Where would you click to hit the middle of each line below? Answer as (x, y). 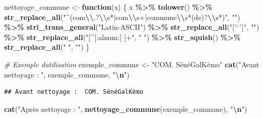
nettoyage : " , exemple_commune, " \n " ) (67, 74)
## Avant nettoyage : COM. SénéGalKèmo (74, 92)
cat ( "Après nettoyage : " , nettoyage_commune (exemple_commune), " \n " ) (126, 109)
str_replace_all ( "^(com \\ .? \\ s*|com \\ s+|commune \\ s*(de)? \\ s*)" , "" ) (122, 17)
